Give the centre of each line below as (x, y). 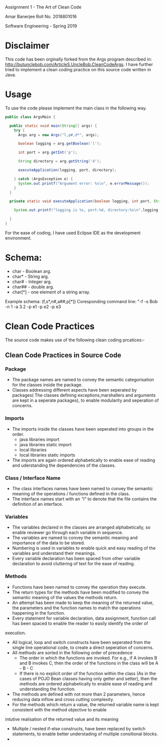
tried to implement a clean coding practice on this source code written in (78, 69)
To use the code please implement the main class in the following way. (76, 108)
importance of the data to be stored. (49, 543)
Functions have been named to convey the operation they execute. (79, 587)
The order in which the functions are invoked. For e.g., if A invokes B (88, 658)
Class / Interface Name (33, 478)
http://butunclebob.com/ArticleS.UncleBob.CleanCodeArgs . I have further (79, 64)
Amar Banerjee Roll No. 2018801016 (41, 16)
